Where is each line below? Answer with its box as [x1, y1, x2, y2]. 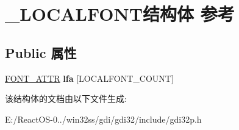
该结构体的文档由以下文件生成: [5, 92, 127, 105]
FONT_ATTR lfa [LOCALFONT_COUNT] [5, 71, 174, 84]
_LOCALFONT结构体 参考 [5, 1, 235, 26]
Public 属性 [5, 43, 77, 62]
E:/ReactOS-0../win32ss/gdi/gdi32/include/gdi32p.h [5, 112, 202, 125]
